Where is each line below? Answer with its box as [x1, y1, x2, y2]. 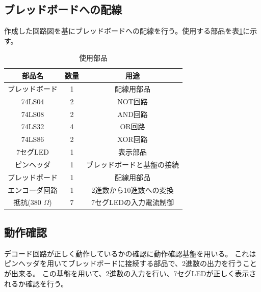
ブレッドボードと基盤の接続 [86, 159, 179, 169]
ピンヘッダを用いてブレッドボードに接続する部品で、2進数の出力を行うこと [4, 258, 257, 269]
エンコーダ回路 [8, 184, 58, 195]
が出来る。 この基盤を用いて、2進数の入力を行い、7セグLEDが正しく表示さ [4, 268, 256, 278]
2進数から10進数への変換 [91, 184, 174, 195]
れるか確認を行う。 [4, 278, 68, 288]
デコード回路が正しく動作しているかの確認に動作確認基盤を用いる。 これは [4, 248, 256, 258]
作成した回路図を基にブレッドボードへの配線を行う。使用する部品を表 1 [4, 25, 243, 36]
